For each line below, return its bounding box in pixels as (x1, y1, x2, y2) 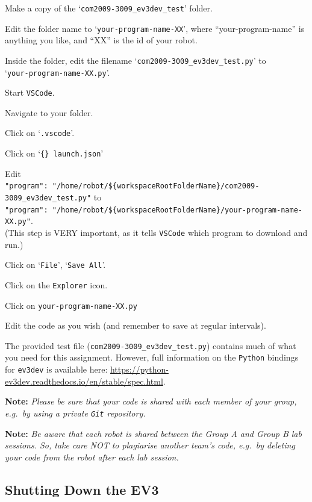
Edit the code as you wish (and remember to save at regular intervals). (5, 319, 266, 332)
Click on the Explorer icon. (5, 278, 108, 291)
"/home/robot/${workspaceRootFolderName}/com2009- (52, 182, 260, 191)
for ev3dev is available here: (5, 363, 108, 376)
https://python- (110, 363, 169, 376)
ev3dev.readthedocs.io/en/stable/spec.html (5, 374, 163, 387)
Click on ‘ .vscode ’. (5, 126, 75, 139)
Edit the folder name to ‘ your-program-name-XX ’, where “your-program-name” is (5, 22, 305, 34)
